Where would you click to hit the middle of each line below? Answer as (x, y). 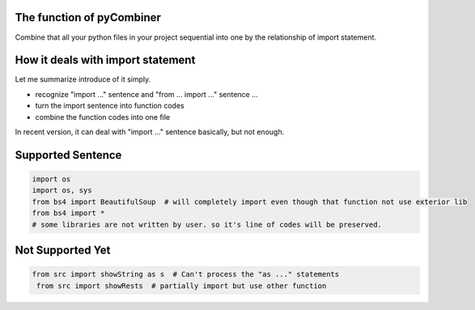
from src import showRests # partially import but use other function (182, 286)
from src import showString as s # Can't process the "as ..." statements (186, 274)
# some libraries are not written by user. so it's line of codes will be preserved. (207, 224)
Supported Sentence (68, 155)
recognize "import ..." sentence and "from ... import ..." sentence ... (146, 94)
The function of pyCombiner (88, 17)
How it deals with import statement (105, 60)
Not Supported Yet (63, 250)
